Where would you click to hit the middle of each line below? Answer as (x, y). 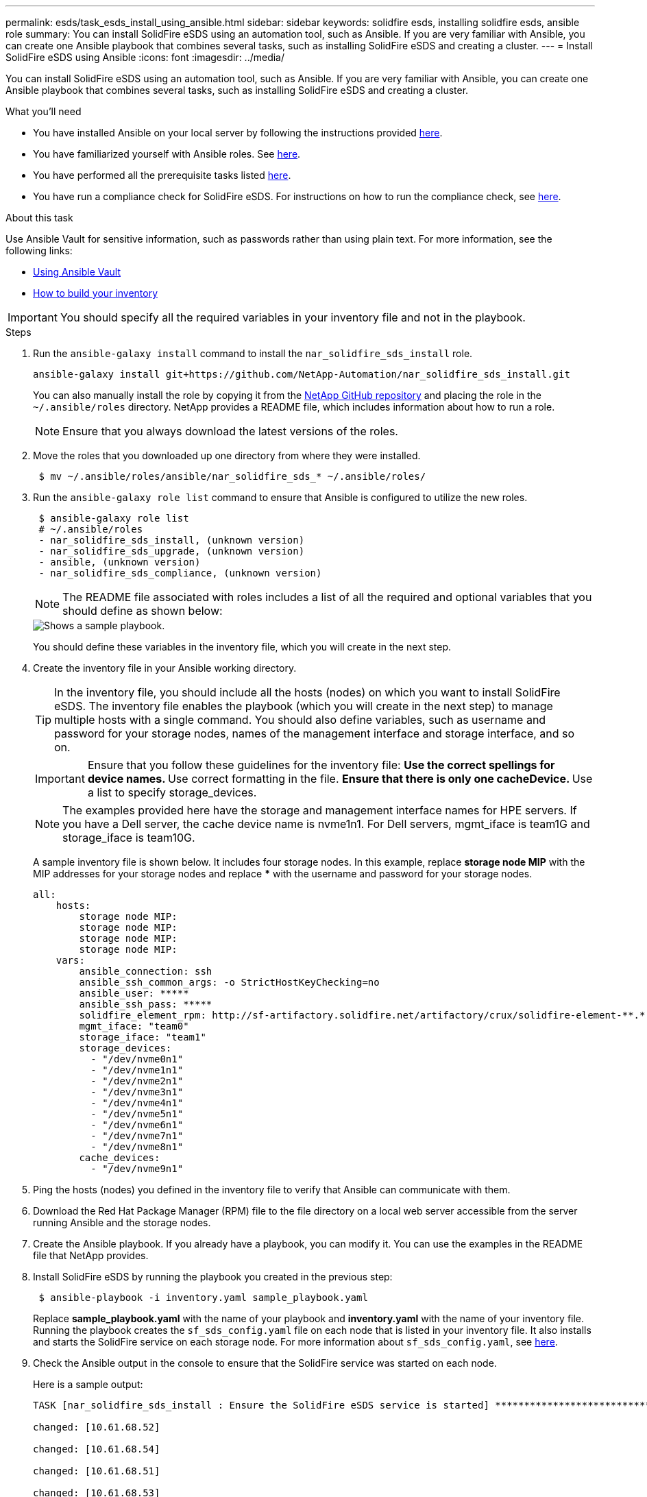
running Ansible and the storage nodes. (122, 1222)
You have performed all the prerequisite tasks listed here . (162, 175)
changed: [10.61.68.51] (97, 1471)
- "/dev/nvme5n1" (137, 1114)
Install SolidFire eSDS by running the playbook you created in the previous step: (213, 1277)
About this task (39, 218)
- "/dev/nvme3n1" (137, 1092)
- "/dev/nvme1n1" (137, 1070)
